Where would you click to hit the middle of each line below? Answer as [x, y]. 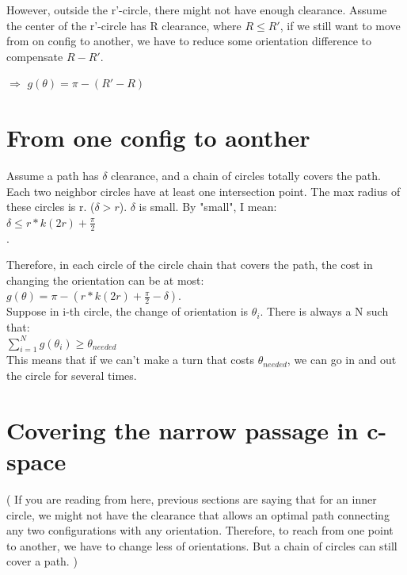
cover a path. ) [42, 561]
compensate [35, 56]
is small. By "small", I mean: [208, 207]
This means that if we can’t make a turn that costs [130, 360]
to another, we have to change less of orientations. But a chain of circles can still [202, 545]
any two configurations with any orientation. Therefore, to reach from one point [200, 530]
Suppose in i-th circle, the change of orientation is [127, 311]
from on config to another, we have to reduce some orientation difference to [189, 41]
